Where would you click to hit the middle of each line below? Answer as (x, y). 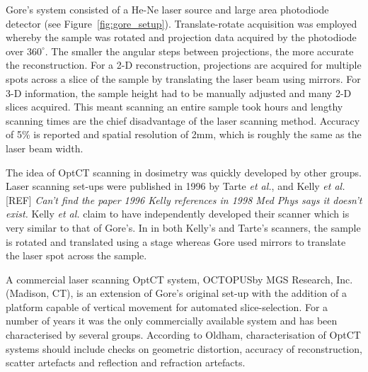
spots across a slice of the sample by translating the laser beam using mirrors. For (183, 78)
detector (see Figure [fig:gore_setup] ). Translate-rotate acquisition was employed (182, 23)
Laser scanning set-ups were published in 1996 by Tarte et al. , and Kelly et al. (176, 186)
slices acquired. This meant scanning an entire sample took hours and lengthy (174, 107)
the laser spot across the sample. (76, 255)
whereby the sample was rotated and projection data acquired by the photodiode (181, 37)
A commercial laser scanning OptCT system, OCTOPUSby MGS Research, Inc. (179, 279)
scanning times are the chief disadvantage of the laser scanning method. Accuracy (183, 120)
